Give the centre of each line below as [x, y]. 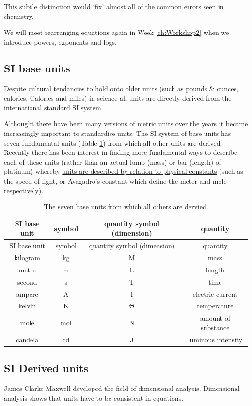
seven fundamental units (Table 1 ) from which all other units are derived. [113, 143]
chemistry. [19, 16]
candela [27, 339]
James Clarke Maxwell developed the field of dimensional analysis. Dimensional [122, 388]
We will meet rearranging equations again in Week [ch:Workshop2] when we [117, 32]
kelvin [27, 306]
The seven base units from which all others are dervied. [126, 207]
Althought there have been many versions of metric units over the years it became [126, 124]
